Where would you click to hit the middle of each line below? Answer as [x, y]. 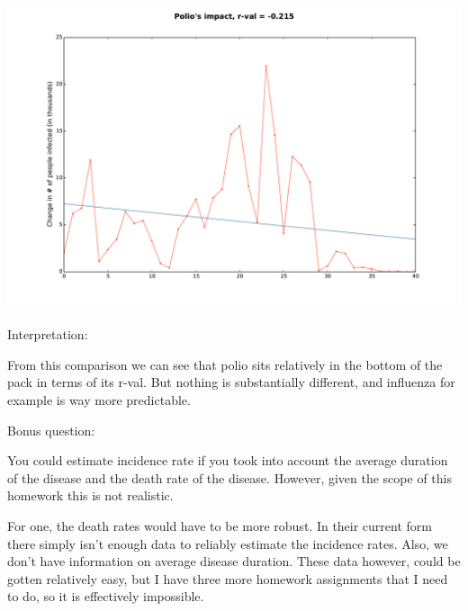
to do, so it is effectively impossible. [106, 596]
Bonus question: [51, 430]
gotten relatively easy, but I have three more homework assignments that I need [228, 578]
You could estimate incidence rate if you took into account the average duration [228, 460]
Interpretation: [48, 334]
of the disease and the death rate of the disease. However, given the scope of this [229, 477]
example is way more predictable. [99, 400]
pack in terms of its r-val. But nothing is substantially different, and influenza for [231, 382]
